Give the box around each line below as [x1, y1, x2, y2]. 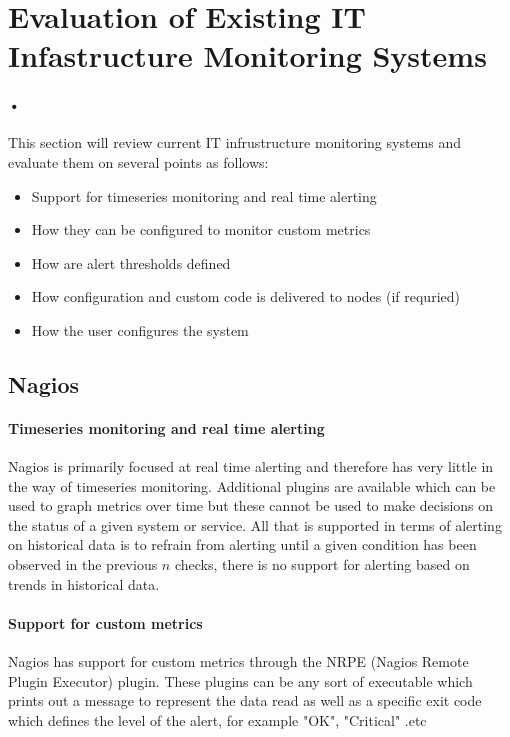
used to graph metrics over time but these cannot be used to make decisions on [8, 495, 494, 516]
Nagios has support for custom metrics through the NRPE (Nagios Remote [8, 651, 469, 672]
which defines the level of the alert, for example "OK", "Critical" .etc [8, 709, 427, 730]
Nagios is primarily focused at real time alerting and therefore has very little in [8, 456, 494, 477]
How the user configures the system [31, 319, 249, 340]
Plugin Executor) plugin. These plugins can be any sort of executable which [8, 670, 473, 691]
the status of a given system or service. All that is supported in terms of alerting [8, 514, 502, 535]
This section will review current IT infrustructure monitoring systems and [8, 132, 462, 153]
